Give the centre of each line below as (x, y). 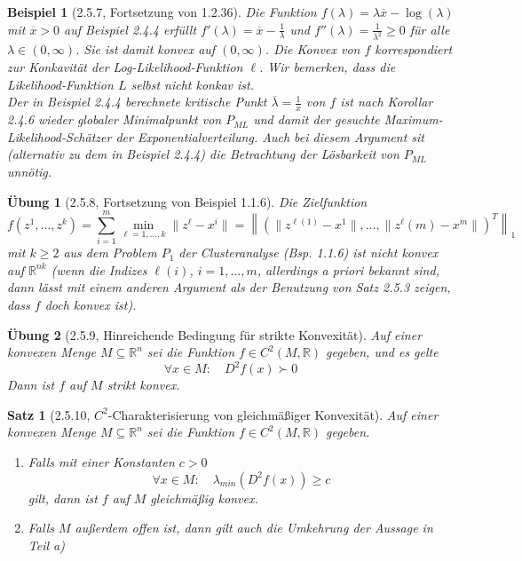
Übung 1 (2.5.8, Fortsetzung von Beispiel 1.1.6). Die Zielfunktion (187, 201)
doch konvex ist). (91, 304)
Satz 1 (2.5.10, (49, 414)
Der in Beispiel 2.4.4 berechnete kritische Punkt (137, 102)
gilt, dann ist (63, 498)
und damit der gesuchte (316, 119)
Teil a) (46, 545)
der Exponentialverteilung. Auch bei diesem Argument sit (270, 136)
